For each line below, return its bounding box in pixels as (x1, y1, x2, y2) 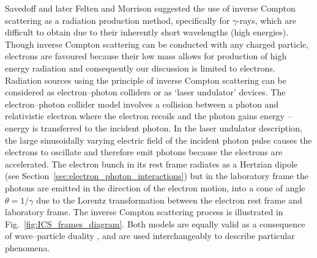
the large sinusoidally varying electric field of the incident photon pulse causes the (5, 133, 312, 146)
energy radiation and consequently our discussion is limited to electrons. (5, 61, 275, 74)
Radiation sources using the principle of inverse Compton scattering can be (5, 73, 287, 86)
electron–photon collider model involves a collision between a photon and (5, 97, 279, 110)
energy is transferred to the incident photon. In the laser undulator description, (5, 121, 302, 134)
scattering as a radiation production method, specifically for (5, 13, 230, 26)
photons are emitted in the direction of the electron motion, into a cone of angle (5, 181, 305, 194)
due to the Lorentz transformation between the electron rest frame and (36, 193, 302, 206)
